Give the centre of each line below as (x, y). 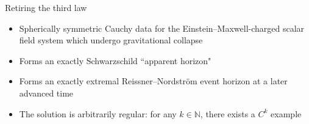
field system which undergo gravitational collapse (111, 40)
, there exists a (228, 113)
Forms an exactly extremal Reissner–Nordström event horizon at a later (153, 81)
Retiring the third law (46, 7)
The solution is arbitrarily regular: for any (98, 113)
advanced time (46, 93)
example (286, 113)
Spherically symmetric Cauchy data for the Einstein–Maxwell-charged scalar (162, 28)
